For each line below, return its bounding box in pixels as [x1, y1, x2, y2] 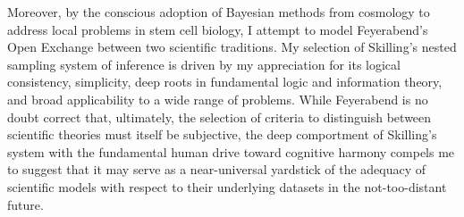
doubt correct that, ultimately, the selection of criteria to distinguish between [7, 107, 432, 126]
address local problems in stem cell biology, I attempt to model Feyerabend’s [7, 20, 428, 38]
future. [7, 195, 44, 213]
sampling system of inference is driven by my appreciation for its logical [7, 54, 401, 73]
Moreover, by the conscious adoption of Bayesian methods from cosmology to [7, 3, 430, 21]
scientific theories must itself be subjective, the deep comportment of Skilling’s [7, 125, 437, 144]
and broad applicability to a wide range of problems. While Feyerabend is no [7, 89, 428, 108]
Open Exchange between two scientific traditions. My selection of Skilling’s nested [7, 38, 457, 56]
